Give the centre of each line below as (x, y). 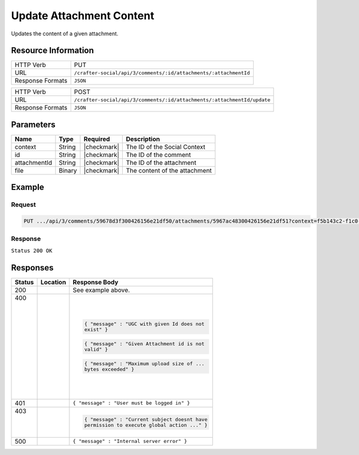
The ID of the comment (159, 155)
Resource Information (52, 51)
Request (23, 205)
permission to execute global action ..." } (146, 425)
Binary (68, 170)
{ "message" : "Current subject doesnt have (146, 419)
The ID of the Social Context (166, 147)
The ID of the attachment (161, 162)
